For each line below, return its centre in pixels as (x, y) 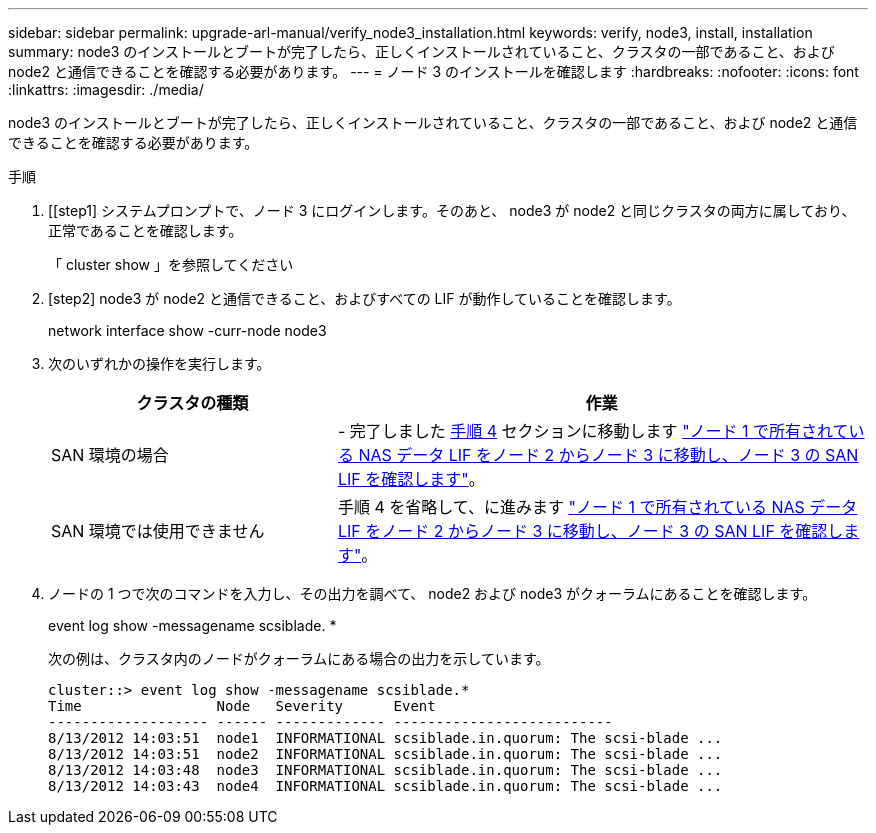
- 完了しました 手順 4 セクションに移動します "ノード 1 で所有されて (593, 431)
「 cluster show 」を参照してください (171, 264)
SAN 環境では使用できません (158, 531)
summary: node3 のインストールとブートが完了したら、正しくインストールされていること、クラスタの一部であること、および (421, 51)
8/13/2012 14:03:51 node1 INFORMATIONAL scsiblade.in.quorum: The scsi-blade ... (385, 738)
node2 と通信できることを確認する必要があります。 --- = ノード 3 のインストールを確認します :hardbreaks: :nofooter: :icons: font (433, 71)
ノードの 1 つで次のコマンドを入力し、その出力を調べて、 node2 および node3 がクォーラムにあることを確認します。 (432, 593)
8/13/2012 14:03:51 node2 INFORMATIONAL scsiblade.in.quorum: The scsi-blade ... (385, 754)
